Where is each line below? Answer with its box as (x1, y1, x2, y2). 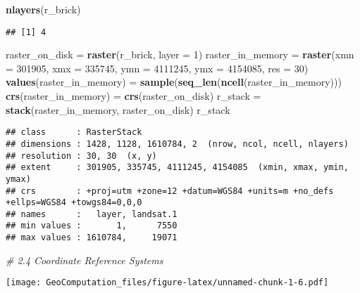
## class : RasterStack (6, 127, 142, 138)
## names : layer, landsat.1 (6, 209, 178, 219)
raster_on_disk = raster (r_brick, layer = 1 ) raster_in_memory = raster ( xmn (6, 47, 354, 62)
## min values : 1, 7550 (6, 221, 178, 231)
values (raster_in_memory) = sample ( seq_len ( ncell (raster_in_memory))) (6, 74, 342, 89)
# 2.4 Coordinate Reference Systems (6, 252, 163, 267)
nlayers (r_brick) (6, 2, 81, 16)
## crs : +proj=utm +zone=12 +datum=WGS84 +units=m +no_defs (6, 185, 334, 196)
